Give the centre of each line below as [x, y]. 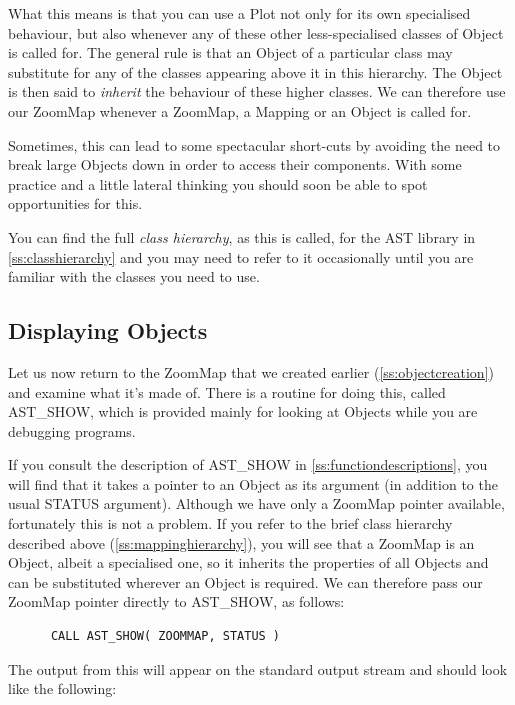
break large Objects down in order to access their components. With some [235, 164]
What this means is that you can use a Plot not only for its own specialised [239, 13]
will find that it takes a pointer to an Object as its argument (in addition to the [253, 483]
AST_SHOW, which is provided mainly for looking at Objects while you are [243, 411]
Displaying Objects [108, 330]
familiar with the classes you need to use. [134, 276]
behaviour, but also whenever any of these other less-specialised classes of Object [256, 32]
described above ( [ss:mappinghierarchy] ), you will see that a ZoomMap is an [241, 542]
